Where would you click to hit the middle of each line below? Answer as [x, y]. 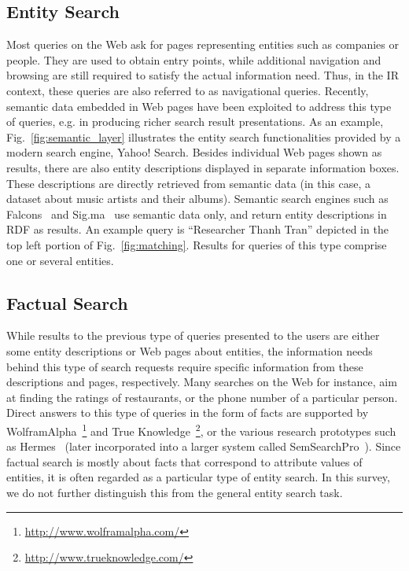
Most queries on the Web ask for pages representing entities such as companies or [203, 44]
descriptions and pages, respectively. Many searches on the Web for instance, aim [202, 382]
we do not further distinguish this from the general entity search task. [175, 492]
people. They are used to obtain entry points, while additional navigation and [194, 59]
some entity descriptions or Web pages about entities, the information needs [190, 350]
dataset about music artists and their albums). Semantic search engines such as [197, 199]
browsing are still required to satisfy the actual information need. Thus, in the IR [203, 75]
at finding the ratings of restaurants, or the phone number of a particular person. [202, 397]
